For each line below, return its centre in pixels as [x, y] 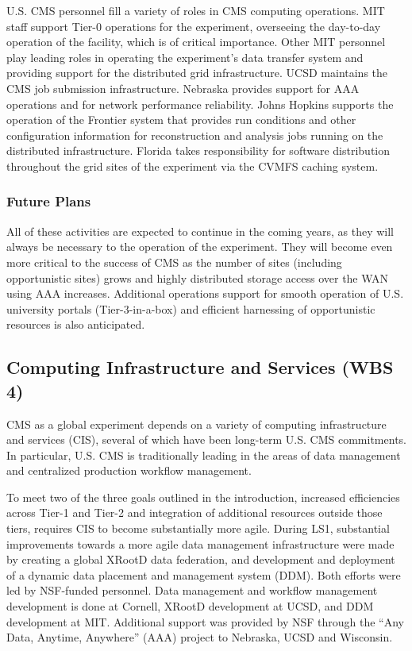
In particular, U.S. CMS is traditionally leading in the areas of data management [204, 455]
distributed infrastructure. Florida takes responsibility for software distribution [198, 150]
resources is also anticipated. [76, 324]
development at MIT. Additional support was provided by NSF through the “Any [206, 621]
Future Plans [49, 201]
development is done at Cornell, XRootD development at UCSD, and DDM [190, 606]
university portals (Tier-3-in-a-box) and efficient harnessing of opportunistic [191, 308]
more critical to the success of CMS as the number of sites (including [174, 262]
